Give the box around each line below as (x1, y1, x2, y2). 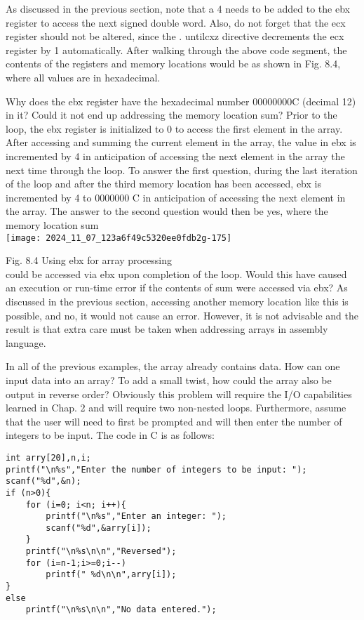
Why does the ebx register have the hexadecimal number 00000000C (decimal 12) (6, 93, 356, 108)
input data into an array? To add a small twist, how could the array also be (6, 372, 332, 387)
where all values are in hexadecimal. (6, 70, 161, 84)
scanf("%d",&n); (6, 476, 81, 487)
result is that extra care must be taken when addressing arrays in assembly (6, 322, 328, 336)
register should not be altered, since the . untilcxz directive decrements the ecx (6, 29, 344, 44)
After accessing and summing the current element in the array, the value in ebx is (6, 135, 356, 150)
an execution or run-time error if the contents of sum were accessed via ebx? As (6, 280, 348, 295)
